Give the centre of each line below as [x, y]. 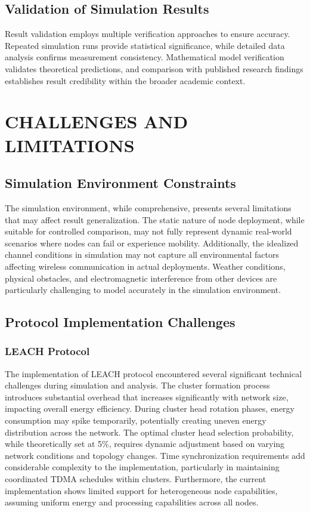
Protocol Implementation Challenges [120, 322]
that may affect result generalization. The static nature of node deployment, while [155, 219]
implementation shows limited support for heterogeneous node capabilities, [141, 490]
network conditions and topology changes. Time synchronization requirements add [155, 455]
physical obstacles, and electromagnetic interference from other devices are [141, 278]
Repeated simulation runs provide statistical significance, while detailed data [145, 45]
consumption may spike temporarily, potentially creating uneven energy [136, 420]
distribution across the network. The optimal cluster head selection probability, [149, 432]
